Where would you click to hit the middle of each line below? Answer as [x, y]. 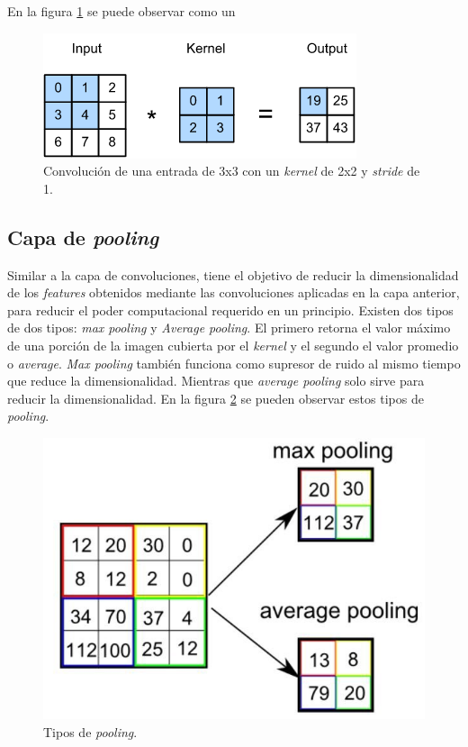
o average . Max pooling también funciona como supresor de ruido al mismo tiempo [234, 363]
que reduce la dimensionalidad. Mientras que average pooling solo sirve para [216, 381]
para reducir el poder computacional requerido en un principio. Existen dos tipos [230, 310]
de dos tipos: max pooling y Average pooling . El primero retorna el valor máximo [229, 328]
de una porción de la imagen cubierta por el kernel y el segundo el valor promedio [233, 345]
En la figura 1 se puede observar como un [121, 11]
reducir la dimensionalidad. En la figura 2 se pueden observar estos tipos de [216, 398]
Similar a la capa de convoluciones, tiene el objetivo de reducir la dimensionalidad [233, 274]
